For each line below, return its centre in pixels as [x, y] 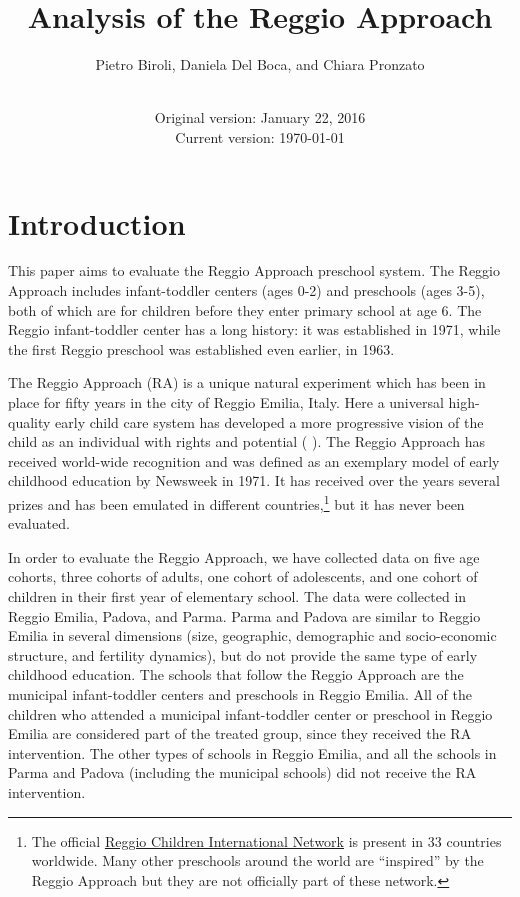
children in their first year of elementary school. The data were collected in [237, 596]
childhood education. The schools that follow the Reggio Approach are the [236, 674]
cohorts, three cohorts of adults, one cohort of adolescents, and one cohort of [243, 576]
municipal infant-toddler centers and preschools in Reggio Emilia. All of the [240, 693]
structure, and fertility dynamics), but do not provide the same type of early [243, 654]
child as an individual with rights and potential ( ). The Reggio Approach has [246, 441]
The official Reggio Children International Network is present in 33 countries [266, 840]
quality [29, 421]
